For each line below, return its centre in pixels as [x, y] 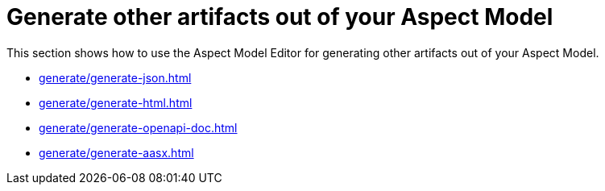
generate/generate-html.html [116, 102]
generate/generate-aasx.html [116, 152]
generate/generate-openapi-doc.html [138, 127]
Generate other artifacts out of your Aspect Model [280, 17]
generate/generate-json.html [115, 77]
